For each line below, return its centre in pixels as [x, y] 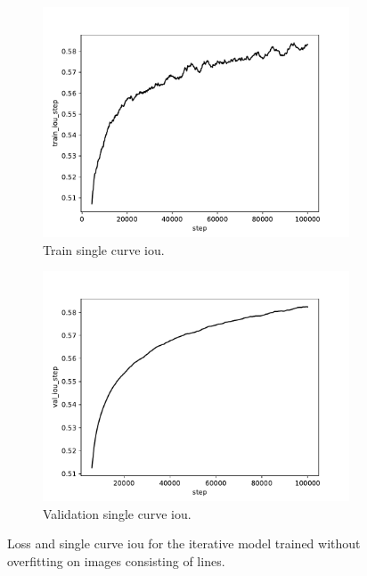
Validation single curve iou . [117, 513]
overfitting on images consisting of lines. [116, 560]
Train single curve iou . [104, 249]
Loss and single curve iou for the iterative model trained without [184, 543]
